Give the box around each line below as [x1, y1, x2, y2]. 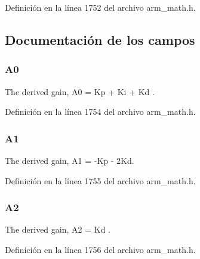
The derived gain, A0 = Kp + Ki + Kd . [5, 85, 155, 97]
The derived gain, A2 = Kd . [5, 223, 110, 236]
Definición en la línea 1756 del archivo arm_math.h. [5, 243, 196, 255]
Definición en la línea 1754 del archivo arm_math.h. [5, 105, 196, 118]
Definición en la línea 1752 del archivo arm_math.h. [5, 1, 196, 13]
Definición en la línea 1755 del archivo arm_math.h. [5, 174, 196, 187]
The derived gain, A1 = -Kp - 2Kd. [5, 154, 134, 166]
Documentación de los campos [5, 30, 195, 48]
